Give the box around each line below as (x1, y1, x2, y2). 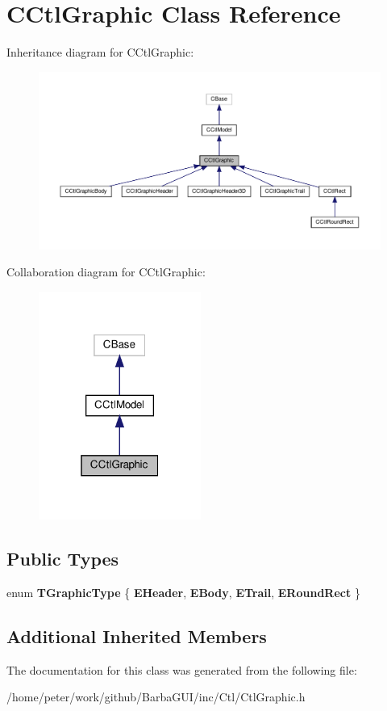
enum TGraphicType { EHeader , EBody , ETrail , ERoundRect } (6, 584, 360, 601)
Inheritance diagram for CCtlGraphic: (6, 44, 194, 61)
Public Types (6, 546, 119, 571)
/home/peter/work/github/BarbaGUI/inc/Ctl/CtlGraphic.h (6, 688, 306, 705)
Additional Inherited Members (6, 624, 267, 649)
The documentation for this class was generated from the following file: (6, 661, 357, 678)
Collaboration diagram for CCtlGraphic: (6, 263, 206, 280)
